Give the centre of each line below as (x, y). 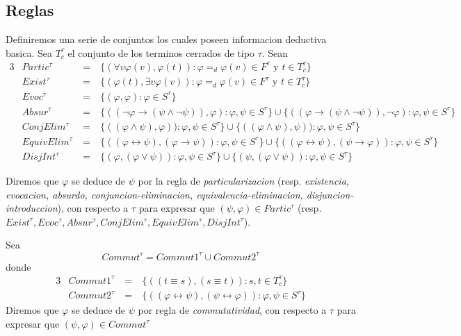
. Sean (275, 52)
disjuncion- (330, 194)
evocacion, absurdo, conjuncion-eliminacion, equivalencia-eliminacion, (154, 194)
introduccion (32, 208)
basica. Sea (29, 52)
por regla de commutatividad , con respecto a (232, 310)
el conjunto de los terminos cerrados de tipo (161, 52)
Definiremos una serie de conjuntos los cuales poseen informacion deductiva (166, 39)
